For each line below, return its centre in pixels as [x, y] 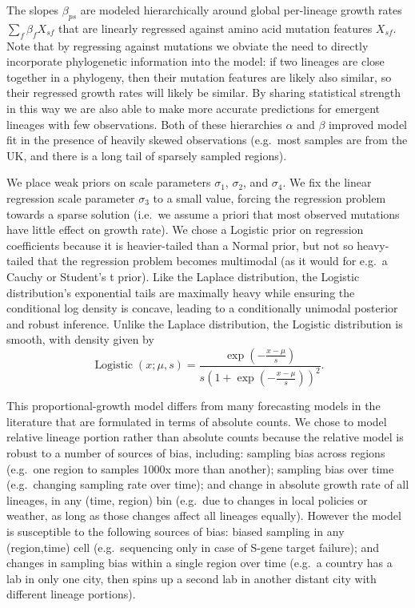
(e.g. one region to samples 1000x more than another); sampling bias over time [200, 468]
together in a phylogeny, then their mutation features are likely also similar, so [199, 77]
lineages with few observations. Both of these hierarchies [144, 124]
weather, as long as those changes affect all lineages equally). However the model [204, 515]
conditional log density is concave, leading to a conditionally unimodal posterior [202, 308]
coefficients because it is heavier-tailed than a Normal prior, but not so [180, 245]
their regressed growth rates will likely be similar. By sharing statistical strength [204, 93]
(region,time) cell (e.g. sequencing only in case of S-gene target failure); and [193, 547]
